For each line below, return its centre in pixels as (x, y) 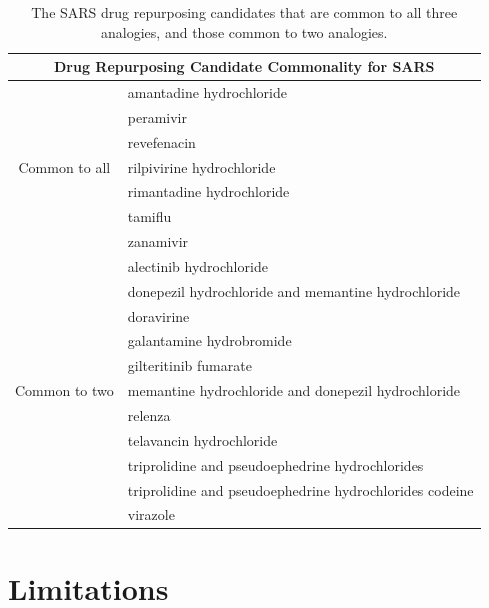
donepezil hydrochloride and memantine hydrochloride (294, 290)
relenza (149, 415)
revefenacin (161, 141)
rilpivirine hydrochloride (201, 166)
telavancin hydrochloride (202, 439)
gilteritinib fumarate (189, 365)
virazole (151, 514)
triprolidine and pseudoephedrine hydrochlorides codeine (300, 489)
